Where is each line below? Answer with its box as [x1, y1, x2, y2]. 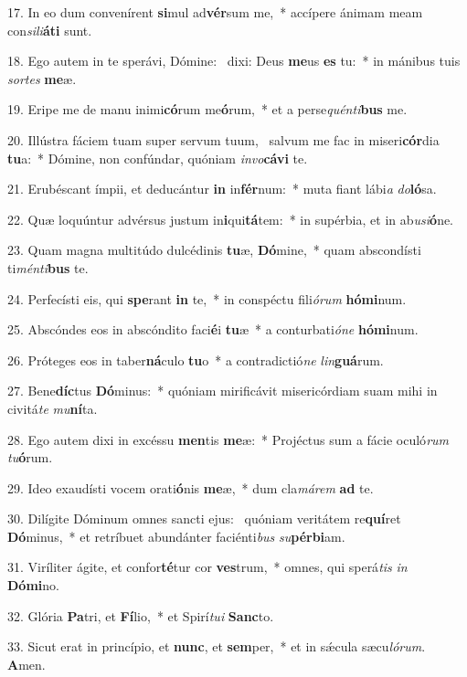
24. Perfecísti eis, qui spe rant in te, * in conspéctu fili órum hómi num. [7, 289, 407, 308]
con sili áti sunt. [7, 20, 92, 39]
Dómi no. [7, 576, 59, 595]
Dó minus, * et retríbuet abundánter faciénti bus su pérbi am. [7, 526, 345, 545]
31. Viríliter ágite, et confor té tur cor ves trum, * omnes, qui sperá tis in [7, 557, 408, 577]
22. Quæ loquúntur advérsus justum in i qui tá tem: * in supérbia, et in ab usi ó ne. [7, 209, 454, 228]
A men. [7, 654, 46, 673]
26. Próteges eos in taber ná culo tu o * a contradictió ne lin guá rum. [7, 350, 384, 369]
